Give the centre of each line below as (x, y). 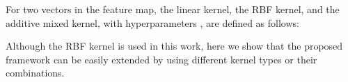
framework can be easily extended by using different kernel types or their (161, 59)
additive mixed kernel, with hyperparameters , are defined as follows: (152, 22)
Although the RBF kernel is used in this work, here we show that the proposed (174, 46)
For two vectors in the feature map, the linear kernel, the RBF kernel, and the (173, 9)
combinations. (35, 73)
